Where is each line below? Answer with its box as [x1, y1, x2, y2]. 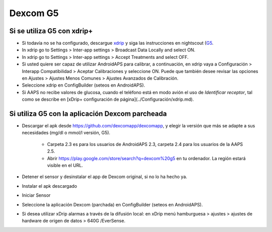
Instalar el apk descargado [22, 183, 78, 189]
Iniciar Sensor [22, 192, 51, 198]
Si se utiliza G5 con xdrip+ [9, 27, 93, 35]
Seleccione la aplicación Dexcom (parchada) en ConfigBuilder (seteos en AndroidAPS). [22, 201, 203, 207]
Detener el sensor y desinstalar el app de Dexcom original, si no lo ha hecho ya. [22, 174, 187, 180]
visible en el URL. [47, 163, 83, 169]
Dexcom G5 [9, 8, 59, 19]
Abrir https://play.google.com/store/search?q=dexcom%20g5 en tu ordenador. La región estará [47, 155, 246, 161]
